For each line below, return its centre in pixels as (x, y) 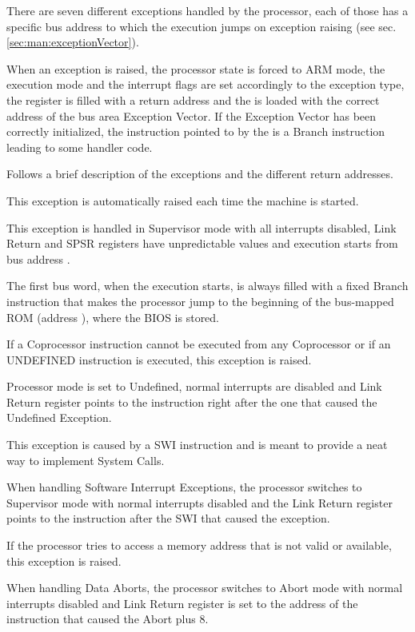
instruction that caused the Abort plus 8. (108, 619)
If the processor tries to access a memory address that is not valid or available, (199, 545)
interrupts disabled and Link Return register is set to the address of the (182, 603)
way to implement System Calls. (86, 460)
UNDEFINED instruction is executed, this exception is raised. (159, 359)
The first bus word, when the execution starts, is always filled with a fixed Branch (207, 286)
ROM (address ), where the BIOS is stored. (113, 317)
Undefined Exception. (59, 417)
